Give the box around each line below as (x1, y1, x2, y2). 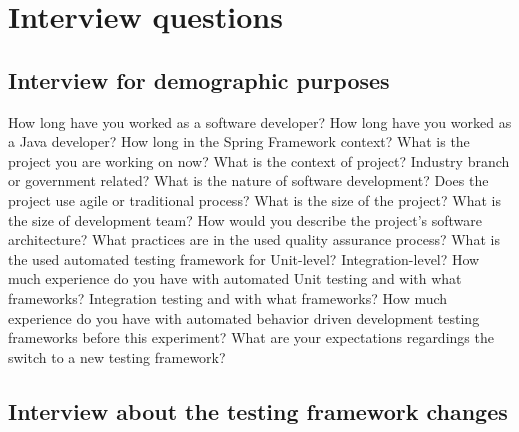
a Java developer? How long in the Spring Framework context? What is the (8, 131, 470, 152)
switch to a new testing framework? (8, 346, 226, 367)
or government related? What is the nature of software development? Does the (8, 170, 489, 191)
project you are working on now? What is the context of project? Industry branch (8, 150, 510, 171)
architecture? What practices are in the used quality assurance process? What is (8, 229, 500, 250)
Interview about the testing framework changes (8, 395, 508, 426)
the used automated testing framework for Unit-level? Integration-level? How (8, 248, 480, 269)
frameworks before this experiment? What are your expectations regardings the (8, 327, 494, 348)
